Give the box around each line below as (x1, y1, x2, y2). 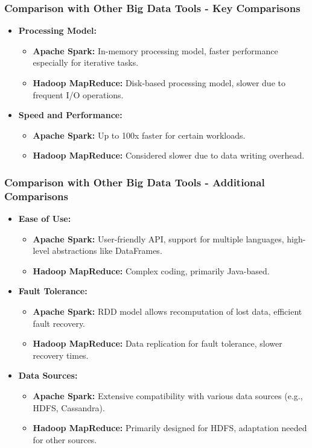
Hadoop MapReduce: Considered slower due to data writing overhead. (33, 149, 305, 162)
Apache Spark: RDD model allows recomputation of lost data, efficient (33, 305, 302, 318)
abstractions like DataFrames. (52, 244, 162, 257)
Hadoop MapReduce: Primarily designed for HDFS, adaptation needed (33, 421, 307, 434)
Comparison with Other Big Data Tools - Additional (4, 174, 265, 189)
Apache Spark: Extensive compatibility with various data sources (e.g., (33, 390, 303, 402)
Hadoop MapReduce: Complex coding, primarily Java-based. (33, 264, 270, 277)
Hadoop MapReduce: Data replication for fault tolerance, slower (33, 337, 282, 350)
